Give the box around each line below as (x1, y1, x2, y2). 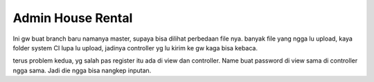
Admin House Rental (12, 10, 133, 25)
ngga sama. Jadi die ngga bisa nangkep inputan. (12, 66, 152, 74)
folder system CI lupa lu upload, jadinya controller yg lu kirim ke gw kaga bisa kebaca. (12, 43, 258, 52)
